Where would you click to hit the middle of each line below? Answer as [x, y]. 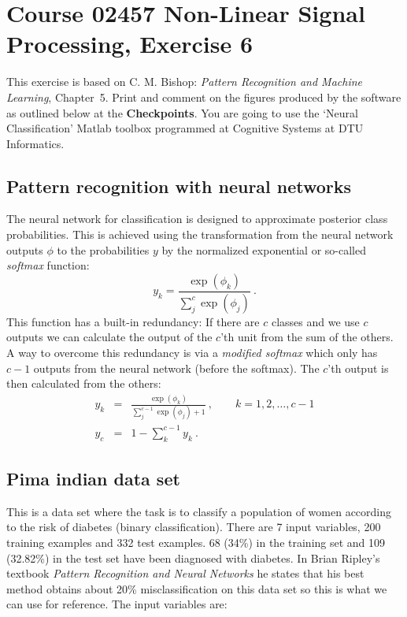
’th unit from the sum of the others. [307, 337]
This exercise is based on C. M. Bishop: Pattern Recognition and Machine [184, 82]
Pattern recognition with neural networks [179, 186]
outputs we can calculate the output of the [109, 337]
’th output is [358, 368]
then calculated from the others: [84, 383]
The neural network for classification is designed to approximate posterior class [197, 219]
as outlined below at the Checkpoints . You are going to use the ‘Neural [182, 112]
